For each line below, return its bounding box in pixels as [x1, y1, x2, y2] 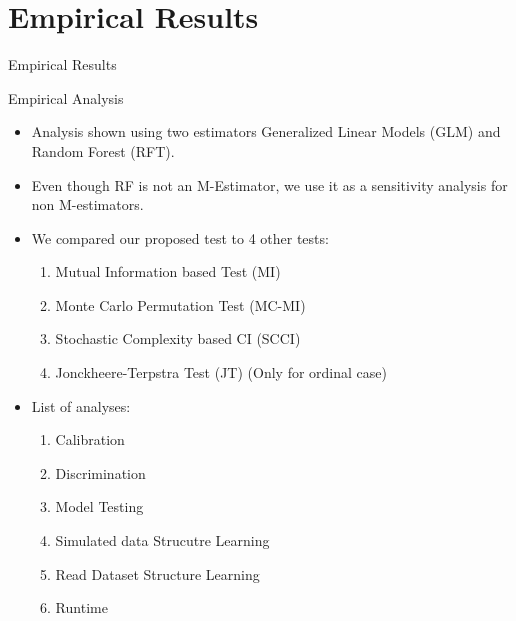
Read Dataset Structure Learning [55, 563, 260, 584]
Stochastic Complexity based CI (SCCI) [55, 328, 301, 349]
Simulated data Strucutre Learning [55, 530, 270, 551]
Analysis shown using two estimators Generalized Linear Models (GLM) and [31, 121, 501, 142]
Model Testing [55, 496, 144, 517]
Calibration [55, 429, 125, 450]
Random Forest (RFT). [31, 140, 175, 161]
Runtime [55, 597, 108, 618]
